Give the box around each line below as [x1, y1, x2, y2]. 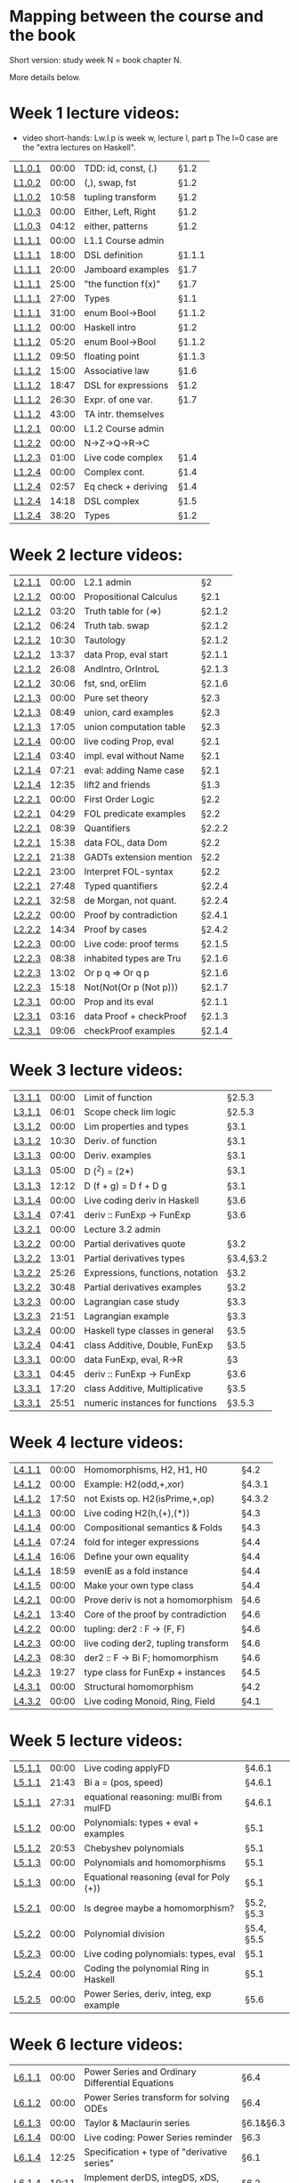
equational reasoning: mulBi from [84, 1790, 222, 1803]
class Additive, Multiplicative [84, 1383, 204, 1395]
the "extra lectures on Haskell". [21, 142, 136, 152]
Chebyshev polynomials [84, 1841, 185, 1854]
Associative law [84, 364, 149, 377]
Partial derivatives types [84, 1253, 185, 1265]
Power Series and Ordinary [84, 2065, 198, 2078]
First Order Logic [84, 792, 155, 805]
